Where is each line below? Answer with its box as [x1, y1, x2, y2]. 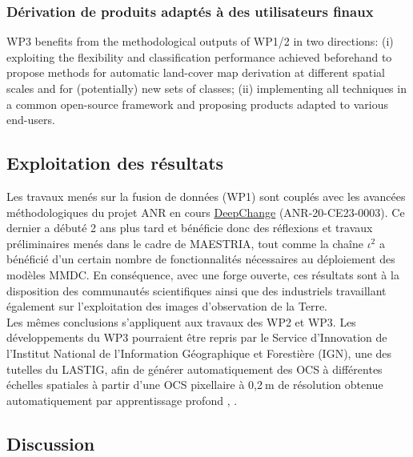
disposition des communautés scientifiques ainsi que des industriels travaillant [6, 282, 387, 299]
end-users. [6, 111, 55, 128]
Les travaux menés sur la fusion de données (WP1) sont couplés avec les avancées [6, 187, 406, 204]
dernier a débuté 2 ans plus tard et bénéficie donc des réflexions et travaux [6, 219, 373, 236]
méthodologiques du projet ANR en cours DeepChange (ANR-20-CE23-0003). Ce [6, 203, 405, 220]
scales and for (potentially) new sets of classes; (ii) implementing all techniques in [6, 80, 407, 96]
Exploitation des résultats [6, 150, 224, 175]
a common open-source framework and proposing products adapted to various [6, 95, 388, 112]
